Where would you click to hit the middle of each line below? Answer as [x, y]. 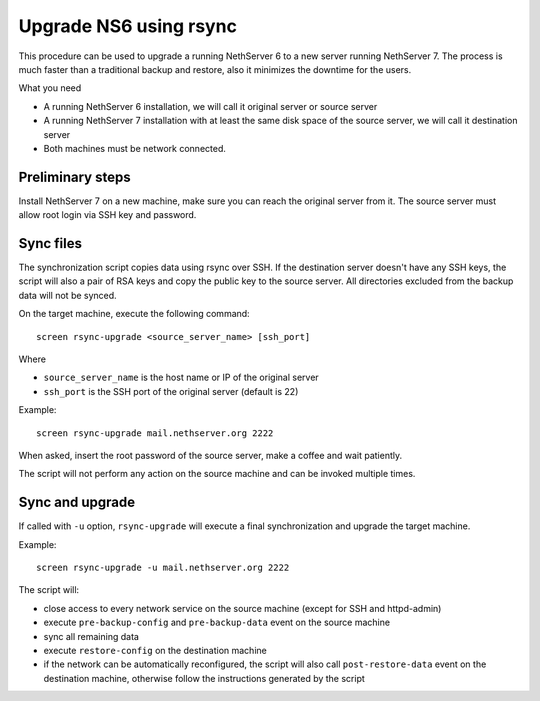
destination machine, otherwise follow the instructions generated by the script [204, 678]
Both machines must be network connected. [135, 148]
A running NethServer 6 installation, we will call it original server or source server [210, 106]
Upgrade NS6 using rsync [127, 26]
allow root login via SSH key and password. [107, 215]
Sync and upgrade [77, 502]
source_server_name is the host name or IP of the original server [181, 377]
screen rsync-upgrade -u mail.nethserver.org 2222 [163, 568]
